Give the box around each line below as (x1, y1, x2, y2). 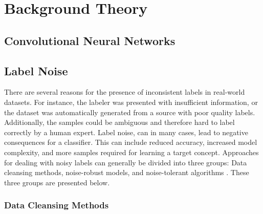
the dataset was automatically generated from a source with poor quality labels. (4, 106, 255, 117)
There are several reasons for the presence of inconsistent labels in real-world (4, 87, 245, 97)
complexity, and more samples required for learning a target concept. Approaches (4, 146, 259, 157)
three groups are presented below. (4, 177, 110, 187)
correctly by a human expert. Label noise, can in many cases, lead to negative (4, 126, 248, 137)
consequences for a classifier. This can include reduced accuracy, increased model (4, 137, 257, 147)
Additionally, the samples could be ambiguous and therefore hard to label (4, 117, 235, 127)
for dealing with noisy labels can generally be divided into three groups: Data (4, 157, 247, 167)
